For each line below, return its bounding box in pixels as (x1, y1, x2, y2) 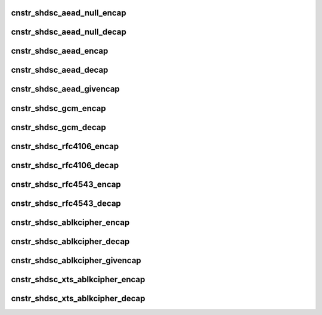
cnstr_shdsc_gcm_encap (11, 103, 106, 113)
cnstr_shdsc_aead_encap (11, 46, 109, 56)
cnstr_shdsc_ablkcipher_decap (11, 236, 130, 246)
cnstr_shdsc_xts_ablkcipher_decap (11, 293, 145, 304)
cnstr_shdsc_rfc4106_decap (11, 160, 119, 170)
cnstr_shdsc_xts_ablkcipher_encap (11, 274, 145, 285)
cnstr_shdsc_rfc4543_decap (11, 198, 122, 208)
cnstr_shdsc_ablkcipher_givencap (11, 255, 141, 265)
